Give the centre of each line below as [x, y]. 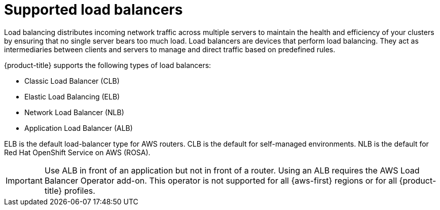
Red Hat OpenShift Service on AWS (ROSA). [77, 152]
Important [24, 180]
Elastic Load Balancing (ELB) [72, 96]
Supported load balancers [94, 10]
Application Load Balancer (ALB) [79, 128]
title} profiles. [70, 190]
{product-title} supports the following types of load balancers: [108, 65]
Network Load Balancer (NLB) [74, 112]
